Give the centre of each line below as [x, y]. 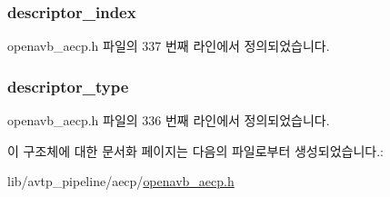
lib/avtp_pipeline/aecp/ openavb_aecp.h [121, 181]
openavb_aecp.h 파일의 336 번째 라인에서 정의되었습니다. [169, 120]
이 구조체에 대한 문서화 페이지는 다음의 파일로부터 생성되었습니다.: [195, 150]
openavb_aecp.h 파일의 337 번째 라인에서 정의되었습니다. [169, 46]
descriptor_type [68, 86]
